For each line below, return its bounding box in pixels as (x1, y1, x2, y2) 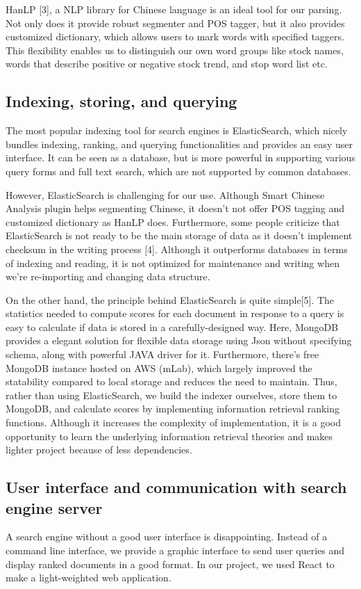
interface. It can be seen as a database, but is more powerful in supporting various (6, 150, 355, 165)
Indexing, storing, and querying (6, 90, 237, 112)
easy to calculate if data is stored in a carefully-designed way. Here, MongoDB (6, 319, 339, 334)
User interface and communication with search (6, 476, 347, 498)
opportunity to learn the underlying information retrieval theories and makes (6, 428, 333, 443)
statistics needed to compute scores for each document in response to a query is (6, 306, 344, 321)
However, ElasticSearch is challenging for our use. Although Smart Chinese (6, 187, 325, 202)
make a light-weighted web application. (6, 570, 171, 585)
